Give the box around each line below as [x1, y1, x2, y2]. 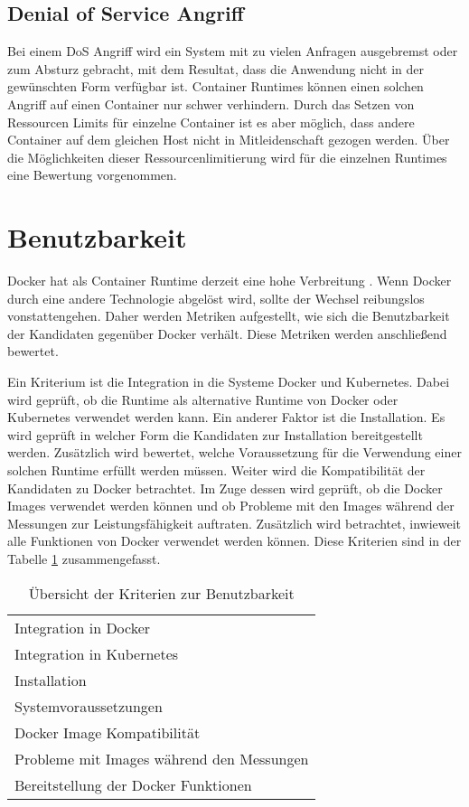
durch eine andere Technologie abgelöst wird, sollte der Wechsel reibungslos [7, 288, 425, 307]
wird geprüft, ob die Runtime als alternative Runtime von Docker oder [7, 389, 399, 408]
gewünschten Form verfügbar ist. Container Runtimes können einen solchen [7, 77, 424, 96]
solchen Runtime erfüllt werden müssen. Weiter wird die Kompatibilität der [7, 461, 426, 480]
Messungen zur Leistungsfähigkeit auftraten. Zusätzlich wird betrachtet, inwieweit [7, 513, 462, 532]
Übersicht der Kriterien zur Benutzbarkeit [28, 582, 295, 604]
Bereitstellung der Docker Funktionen [14, 774, 252, 795]
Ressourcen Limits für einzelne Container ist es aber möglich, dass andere [7, 112, 415, 131]
